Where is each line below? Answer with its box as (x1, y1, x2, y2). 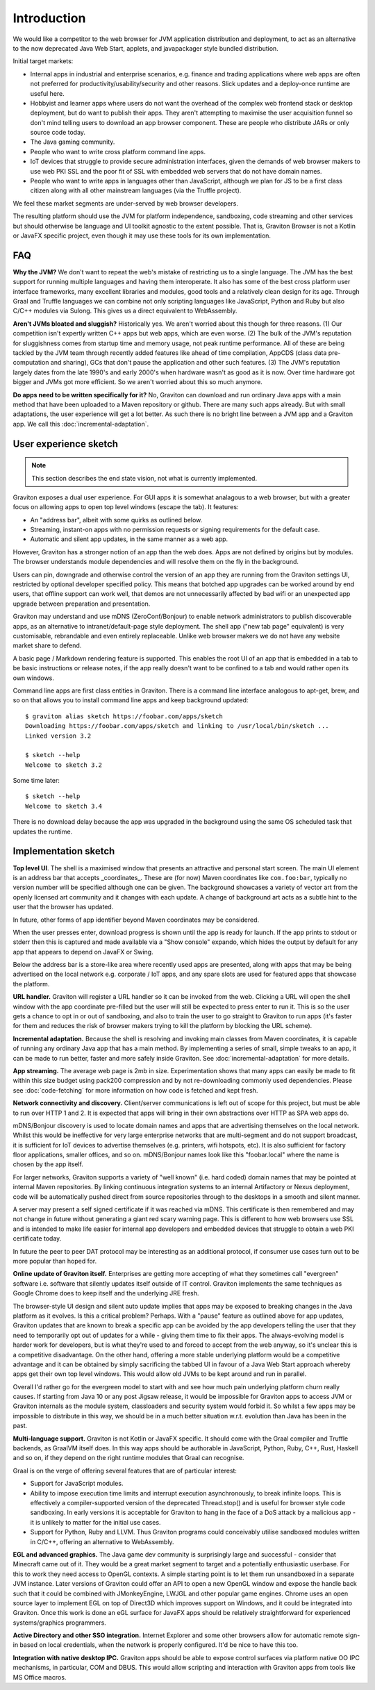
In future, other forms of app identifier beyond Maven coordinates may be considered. (12, 916, 260, 924)
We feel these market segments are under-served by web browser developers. (12, 199, 239, 208)
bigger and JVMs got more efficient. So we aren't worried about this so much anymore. (12, 378, 263, 386)
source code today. (30, 129, 86, 137)
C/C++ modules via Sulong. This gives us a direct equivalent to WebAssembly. (12, 306, 237, 315)
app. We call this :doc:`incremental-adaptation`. (12, 420, 149, 428)
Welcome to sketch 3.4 (25, 802, 103, 810)
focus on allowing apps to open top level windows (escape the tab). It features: (12, 503, 239, 511)
